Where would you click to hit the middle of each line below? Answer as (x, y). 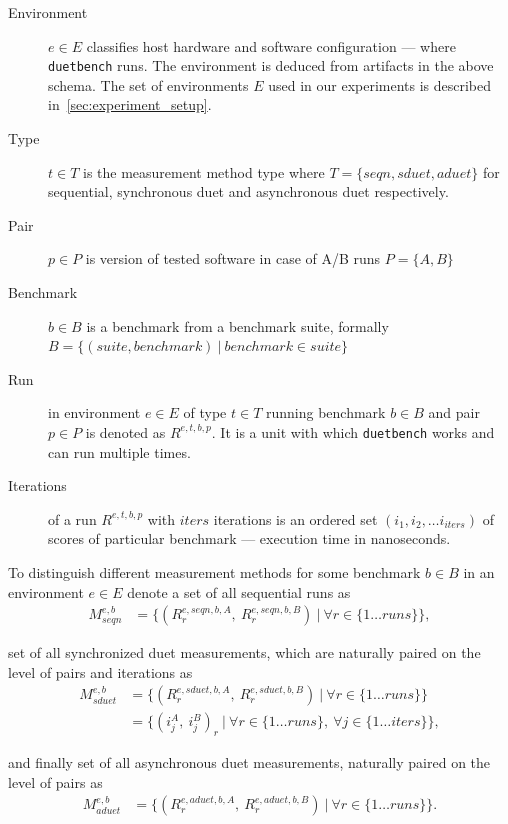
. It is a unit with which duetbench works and (353, 431)
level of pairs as (55, 781)
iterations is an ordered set (295, 518)
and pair (454, 412)
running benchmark (325, 412)
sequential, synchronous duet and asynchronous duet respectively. (248, 191)
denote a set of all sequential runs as (239, 591)
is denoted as (125, 431)
